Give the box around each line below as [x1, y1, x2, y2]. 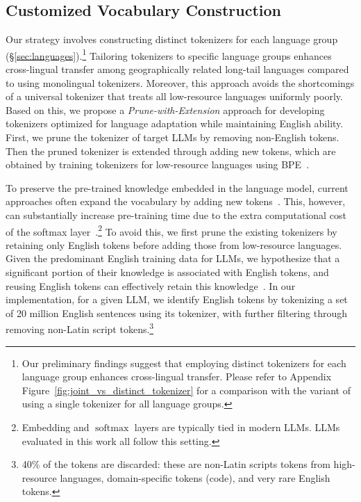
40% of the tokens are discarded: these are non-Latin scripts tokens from [22, 457, 330, 471]
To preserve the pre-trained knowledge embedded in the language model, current [6, 180, 349, 195]
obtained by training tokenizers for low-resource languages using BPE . [6, 157, 310, 172]
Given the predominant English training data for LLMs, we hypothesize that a [6, 251, 340, 266]
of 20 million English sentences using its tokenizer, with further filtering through [6, 305, 347, 320]
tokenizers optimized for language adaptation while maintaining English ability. [6, 116, 344, 131]
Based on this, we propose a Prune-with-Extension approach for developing [6, 102, 325, 117]
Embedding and [22, 420, 90, 435]
